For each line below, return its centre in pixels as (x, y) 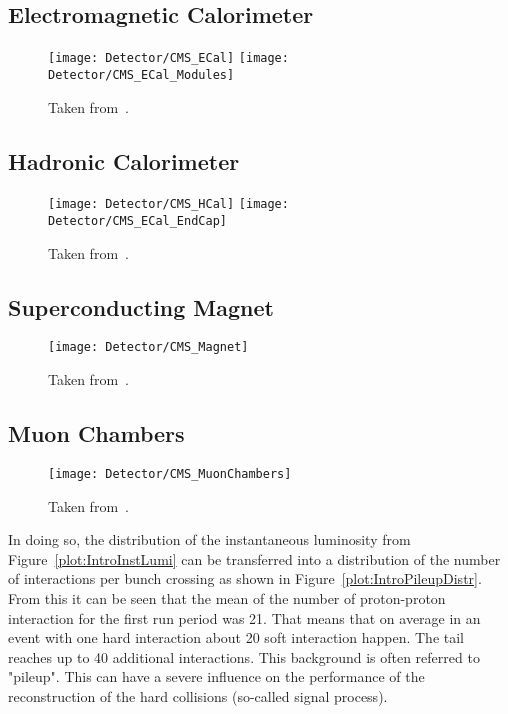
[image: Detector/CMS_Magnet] (148, 347)
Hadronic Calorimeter (124, 160)
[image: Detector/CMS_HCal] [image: (168, 204)
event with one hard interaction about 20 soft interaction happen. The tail (236, 637)
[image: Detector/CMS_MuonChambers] (170, 473)
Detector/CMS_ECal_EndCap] (137, 220)
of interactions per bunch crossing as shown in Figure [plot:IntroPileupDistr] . (245, 578)
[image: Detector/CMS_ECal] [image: (168, 58)
